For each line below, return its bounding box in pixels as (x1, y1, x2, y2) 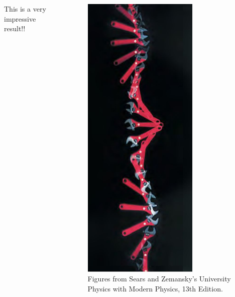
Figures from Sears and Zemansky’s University (87, 273, 231, 284)
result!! (4, 23, 26, 34)
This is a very (4, 4, 46, 14)
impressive (4, 13, 36, 24)
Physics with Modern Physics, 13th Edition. (87, 283, 223, 293)
